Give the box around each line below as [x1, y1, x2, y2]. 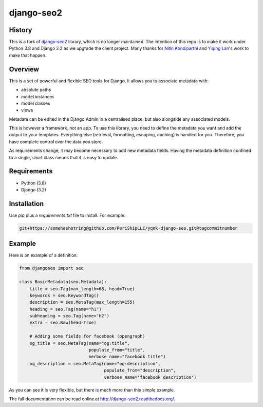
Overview [9, 65, 39, 73]
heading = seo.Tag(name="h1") [29, 306, 102, 312]
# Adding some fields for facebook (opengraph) [29, 333, 146, 339]
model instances [21, 93, 55, 99]
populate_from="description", [104, 368, 176, 373]
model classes [21, 100, 51, 106]
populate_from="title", [88, 347, 146, 353]
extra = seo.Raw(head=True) [29, 320, 97, 326]
